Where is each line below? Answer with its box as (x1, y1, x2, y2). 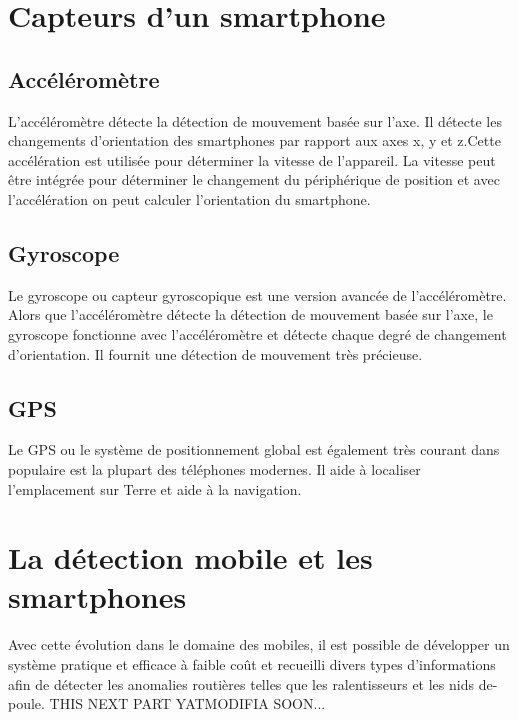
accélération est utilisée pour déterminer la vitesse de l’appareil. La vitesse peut (8, 149, 496, 170)
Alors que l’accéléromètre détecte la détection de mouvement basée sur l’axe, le (8, 304, 493, 325)
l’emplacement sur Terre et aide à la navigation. (8, 478, 302, 499)
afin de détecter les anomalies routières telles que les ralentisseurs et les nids (8, 673, 474, 694)
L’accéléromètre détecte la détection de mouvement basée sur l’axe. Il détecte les (8, 110, 502, 131)
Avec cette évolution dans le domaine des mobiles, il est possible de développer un (8, 634, 510, 655)
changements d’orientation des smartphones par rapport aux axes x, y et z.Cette (8, 130, 501, 151)
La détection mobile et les (8, 537, 373, 578)
